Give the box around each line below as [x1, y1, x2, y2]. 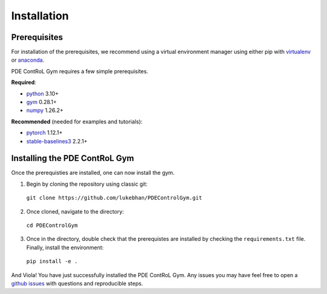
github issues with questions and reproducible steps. [11, 280, 144, 287]
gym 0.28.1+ [26, 99, 57, 106]
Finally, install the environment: [26, 244, 104, 251]
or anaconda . [11, 56, 45, 64]
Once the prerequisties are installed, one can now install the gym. [11, 169, 175, 177]
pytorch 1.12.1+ [26, 129, 63, 136]
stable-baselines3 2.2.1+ [26, 137, 88, 145]
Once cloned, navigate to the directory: [26, 207, 124, 215]
